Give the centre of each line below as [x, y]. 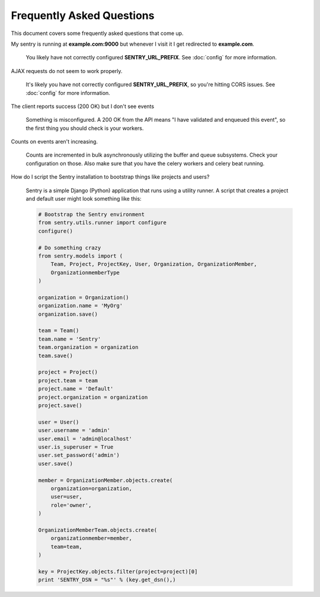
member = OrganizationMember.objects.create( [105, 480]
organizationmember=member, [92, 538]
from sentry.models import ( [81, 256]
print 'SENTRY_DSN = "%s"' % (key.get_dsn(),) [107, 580]
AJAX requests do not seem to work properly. [67, 71]
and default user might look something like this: [84, 199]
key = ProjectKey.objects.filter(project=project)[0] [118, 571]
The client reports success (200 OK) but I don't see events [82, 106]
